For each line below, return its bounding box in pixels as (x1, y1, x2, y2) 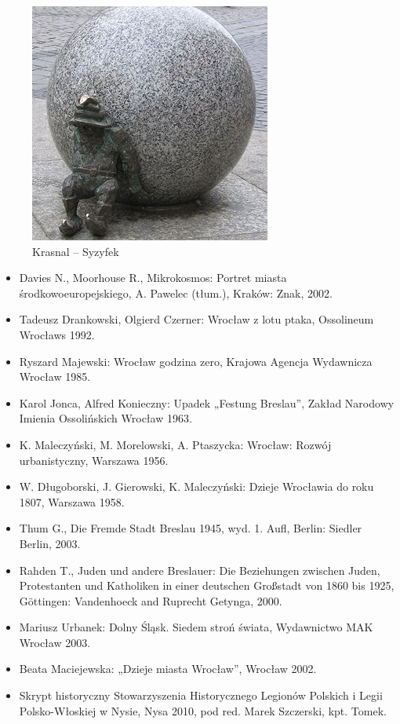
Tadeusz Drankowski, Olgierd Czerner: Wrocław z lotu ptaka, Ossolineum (19, 311, 374, 327)
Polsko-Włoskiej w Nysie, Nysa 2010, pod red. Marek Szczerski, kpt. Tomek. (19, 702, 387, 719)
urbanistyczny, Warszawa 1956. (19, 452, 169, 468)
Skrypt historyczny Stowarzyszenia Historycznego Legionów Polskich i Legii (19, 687, 383, 704)
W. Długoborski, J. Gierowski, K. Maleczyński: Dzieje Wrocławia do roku (19, 478, 374, 495)
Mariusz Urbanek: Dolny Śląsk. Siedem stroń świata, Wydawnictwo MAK (19, 619, 373, 635)
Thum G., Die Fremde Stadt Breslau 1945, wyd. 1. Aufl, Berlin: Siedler (19, 520, 362, 536)
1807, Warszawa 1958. (19, 493, 125, 510)
